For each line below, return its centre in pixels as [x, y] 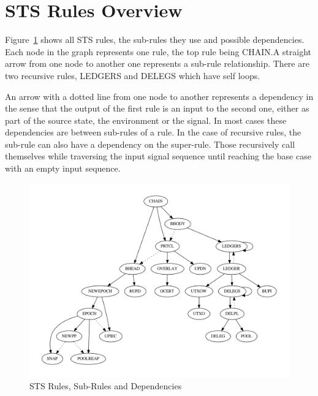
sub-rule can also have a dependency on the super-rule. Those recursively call [150, 144]
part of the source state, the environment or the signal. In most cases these [146, 120]
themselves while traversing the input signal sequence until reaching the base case [158, 156]
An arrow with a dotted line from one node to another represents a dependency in [159, 96]
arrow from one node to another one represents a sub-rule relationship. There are [157, 63]
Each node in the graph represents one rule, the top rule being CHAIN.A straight [158, 51]
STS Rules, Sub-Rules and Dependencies [106, 385]
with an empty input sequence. [63, 168]
